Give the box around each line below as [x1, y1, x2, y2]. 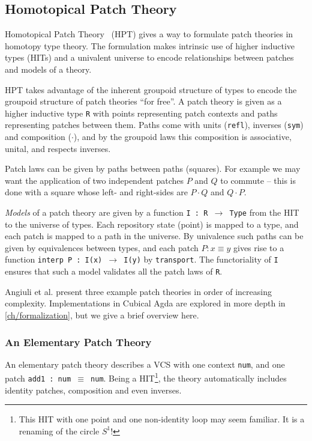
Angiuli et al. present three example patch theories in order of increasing [5, 285, 272, 297]
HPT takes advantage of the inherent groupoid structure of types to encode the [5, 83, 297, 96]
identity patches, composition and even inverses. [5, 383, 182, 396]
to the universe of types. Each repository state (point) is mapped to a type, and [5, 217, 299, 230]
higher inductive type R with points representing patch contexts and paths [5, 106, 278, 119]
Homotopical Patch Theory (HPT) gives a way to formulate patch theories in [5, 28, 293, 40]
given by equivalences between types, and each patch [5, 241, 199, 254]
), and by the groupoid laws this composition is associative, [73, 130, 292, 143]
